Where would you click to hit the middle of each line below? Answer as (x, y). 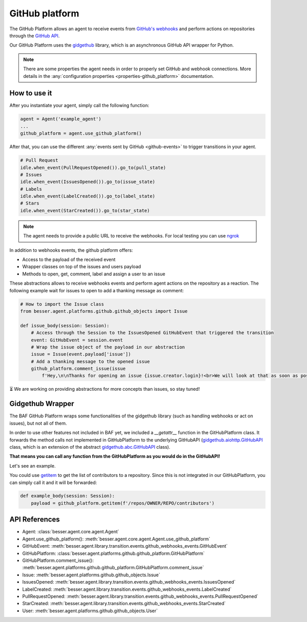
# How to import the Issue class (62, 304)
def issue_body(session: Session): (65, 325)
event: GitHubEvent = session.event (77, 340)
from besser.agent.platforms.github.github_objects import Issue (104, 311)
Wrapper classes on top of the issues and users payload (82, 267)
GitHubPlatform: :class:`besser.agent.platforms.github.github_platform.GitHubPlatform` (113, 553)
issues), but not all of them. (38, 423)
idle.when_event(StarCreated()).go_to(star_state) (85, 210)
